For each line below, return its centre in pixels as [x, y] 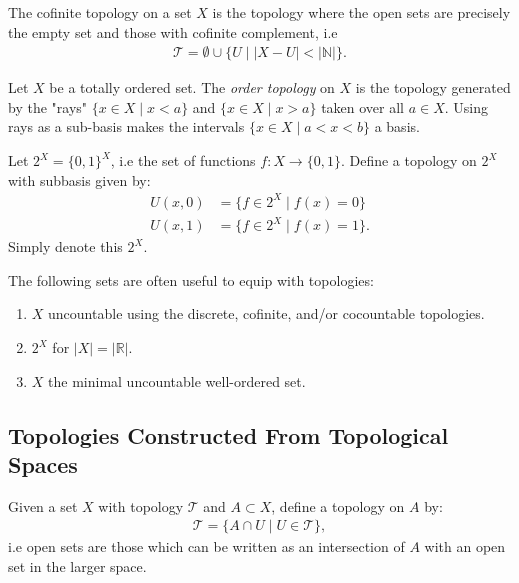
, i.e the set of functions [183, 160]
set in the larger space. [77, 566]
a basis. [397, 126]
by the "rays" [48, 106]
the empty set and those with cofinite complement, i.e [173, 31]
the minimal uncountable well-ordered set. [177, 380]
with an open [465, 546]
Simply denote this [65, 246]
